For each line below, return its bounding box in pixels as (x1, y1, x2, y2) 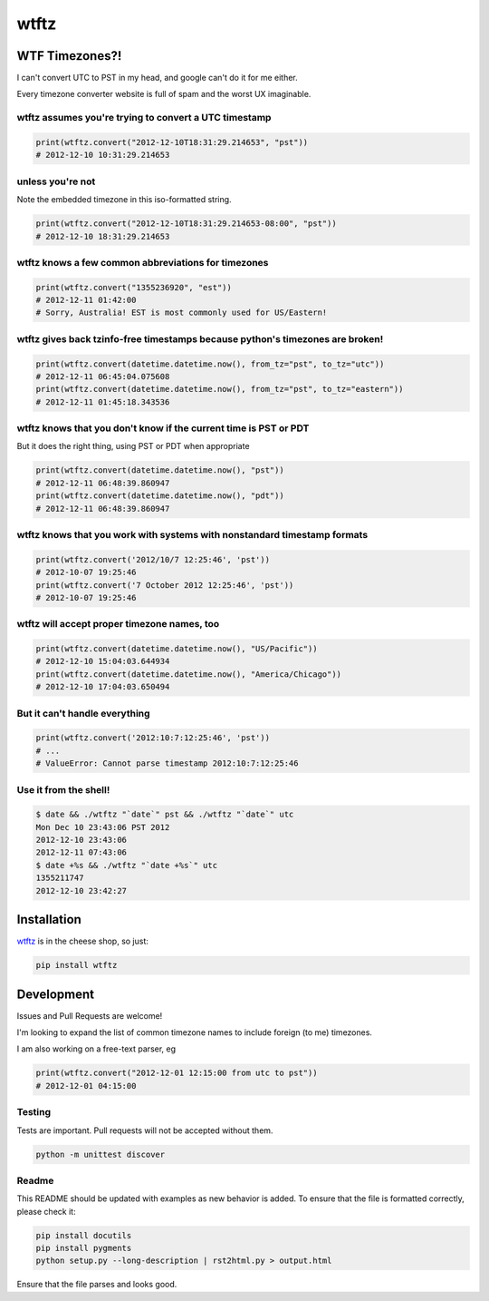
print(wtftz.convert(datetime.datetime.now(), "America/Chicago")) (35, 669, 342, 680)
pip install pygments (35, 1243, 132, 1254)
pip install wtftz (35, 960, 118, 971)
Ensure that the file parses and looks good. (16, 1279, 177, 1290)
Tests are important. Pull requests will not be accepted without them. (16, 1125, 273, 1136)
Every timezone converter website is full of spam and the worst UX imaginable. (16, 89, 312, 100)
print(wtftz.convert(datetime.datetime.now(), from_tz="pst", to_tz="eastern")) (35, 384, 404, 395)
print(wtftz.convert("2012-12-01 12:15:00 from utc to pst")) (35, 1068, 318, 1079)
